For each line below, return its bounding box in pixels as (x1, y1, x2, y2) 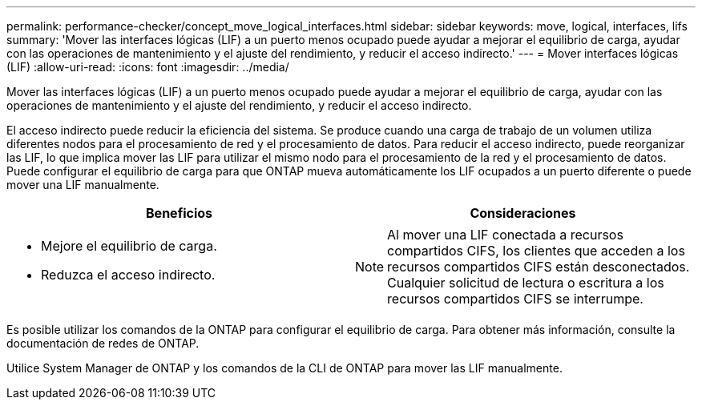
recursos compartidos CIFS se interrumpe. (387, 291, 643, 307)
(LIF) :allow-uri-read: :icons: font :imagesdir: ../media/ (6, 60, 289, 74)
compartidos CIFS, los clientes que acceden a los (387, 243, 685, 259)
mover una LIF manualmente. (6, 178, 159, 191)
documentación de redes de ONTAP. (6, 336, 200, 350)
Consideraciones (470, 205, 576, 221)
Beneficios (146, 205, 212, 221)
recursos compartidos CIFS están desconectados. (387, 259, 690, 275)
